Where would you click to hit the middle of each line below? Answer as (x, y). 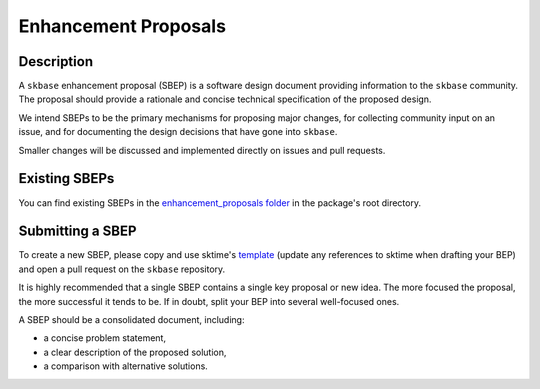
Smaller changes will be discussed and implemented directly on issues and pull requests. (202, 150)
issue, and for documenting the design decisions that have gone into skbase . (178, 132)
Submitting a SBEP (77, 231)
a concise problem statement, (105, 338)
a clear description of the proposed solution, (135, 352)
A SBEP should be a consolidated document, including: (131, 319)
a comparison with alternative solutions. (126, 366)
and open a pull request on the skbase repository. (122, 269)
